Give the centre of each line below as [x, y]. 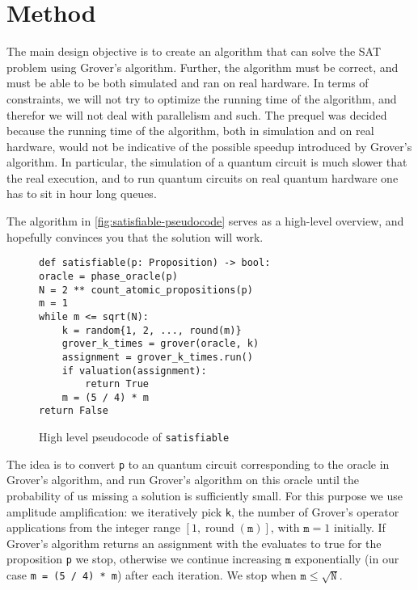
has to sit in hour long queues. [82, 194]
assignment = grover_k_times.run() [157, 357]
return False [74, 411]
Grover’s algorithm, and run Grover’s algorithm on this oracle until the [183, 480]
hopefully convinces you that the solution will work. [135, 236]
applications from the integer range [93, 527]
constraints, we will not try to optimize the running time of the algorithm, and [202, 98]
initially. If [359, 527]
